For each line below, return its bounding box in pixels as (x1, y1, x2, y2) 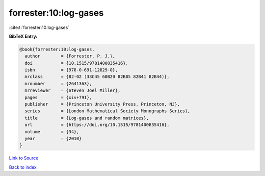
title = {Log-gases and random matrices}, (25, 115, 149, 121)
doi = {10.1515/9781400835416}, (25, 60, 129, 66)
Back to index (9, 164, 37, 170)
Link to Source (9, 155, 39, 161)
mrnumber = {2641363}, (25, 81, 92, 86)
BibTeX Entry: (9, 33, 38, 39)
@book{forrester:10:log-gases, (19, 47, 95, 52)
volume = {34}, (25, 129, 79, 134)
